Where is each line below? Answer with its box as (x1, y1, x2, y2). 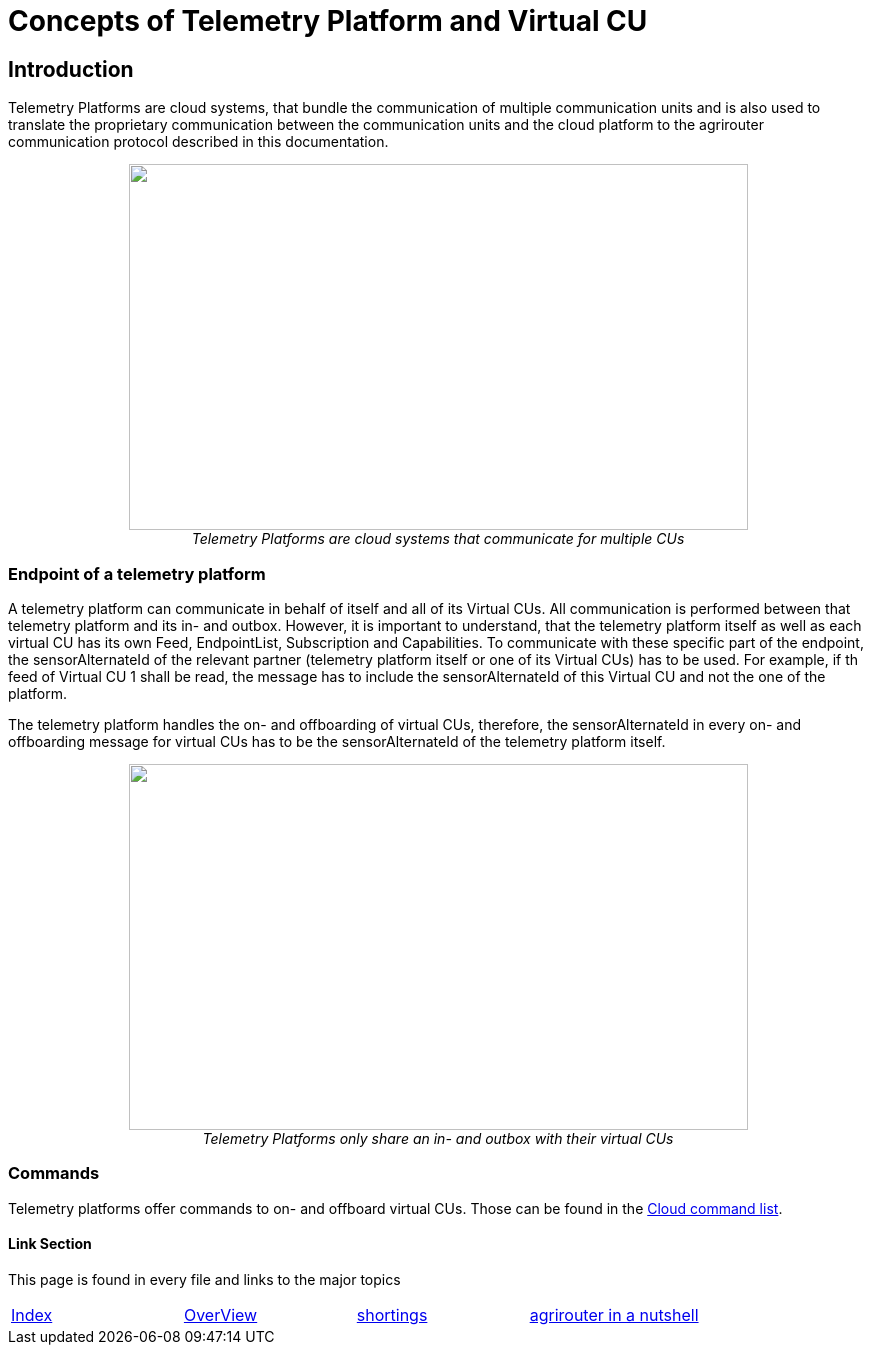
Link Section (8, 1235, 92, 1253)
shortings (356, 1304, 428, 1325)
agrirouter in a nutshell (529, 1304, 699, 1325)
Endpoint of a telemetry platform (8, 563, 266, 584)
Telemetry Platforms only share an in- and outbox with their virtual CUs (202, 1129, 674, 1147)
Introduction (8, 56, 134, 82)
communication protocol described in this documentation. (8, 133, 389, 151)
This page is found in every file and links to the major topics (8, 1270, 401, 1288)
